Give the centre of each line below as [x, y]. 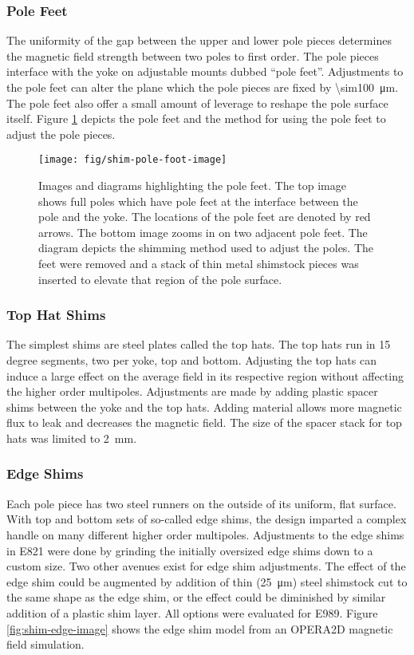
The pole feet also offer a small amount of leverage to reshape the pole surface [197, 103]
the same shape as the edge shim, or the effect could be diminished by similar [196, 597]
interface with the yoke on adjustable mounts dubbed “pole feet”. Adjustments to [205, 71]
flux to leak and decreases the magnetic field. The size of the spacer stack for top [204, 422]
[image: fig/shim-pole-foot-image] [133, 160]
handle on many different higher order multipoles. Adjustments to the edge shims [205, 534]
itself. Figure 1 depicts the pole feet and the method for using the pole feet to [196, 118]
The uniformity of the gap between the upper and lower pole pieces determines [199, 40]
